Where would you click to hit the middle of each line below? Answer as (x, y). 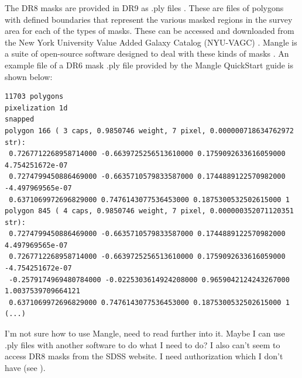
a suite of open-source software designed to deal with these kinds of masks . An (147, 53)
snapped (20, 119)
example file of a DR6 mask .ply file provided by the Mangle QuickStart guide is (149, 65)
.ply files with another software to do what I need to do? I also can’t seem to (143, 344)
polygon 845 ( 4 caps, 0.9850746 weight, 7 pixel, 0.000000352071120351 (149, 211)
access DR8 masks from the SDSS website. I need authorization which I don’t (144, 356)
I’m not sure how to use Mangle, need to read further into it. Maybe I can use (145, 333)
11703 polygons (34, 97)
